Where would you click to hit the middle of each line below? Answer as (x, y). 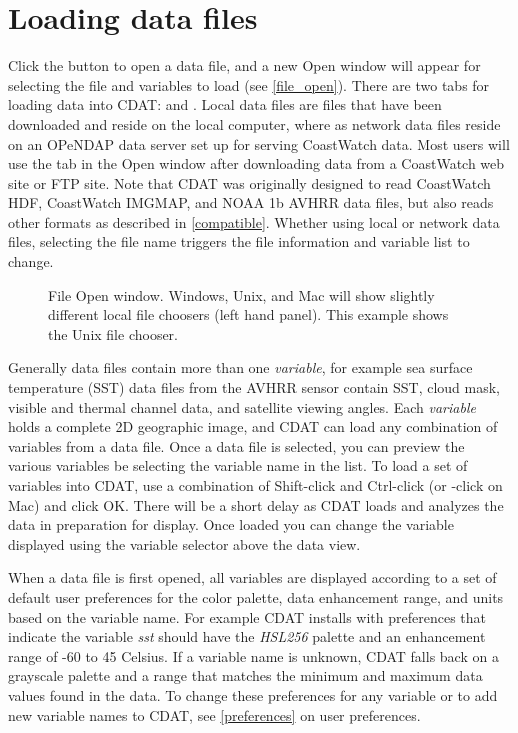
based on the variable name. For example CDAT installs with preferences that (247, 616)
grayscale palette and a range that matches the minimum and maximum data (245, 675)
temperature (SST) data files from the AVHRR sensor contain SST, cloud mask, (254, 387)
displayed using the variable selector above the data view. (184, 543)
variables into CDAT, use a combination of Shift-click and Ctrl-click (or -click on (255, 485)
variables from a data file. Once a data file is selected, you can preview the (236, 445)
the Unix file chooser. (113, 333)
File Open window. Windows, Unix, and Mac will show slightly (241, 294)
